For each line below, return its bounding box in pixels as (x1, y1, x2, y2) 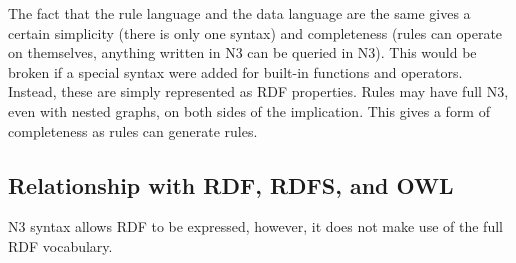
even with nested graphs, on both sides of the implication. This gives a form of (8, 100, 490, 121)
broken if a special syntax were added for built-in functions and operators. (8, 61, 463, 82)
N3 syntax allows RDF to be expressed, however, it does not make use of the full (8, 216, 503, 237)
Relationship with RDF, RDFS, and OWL (8, 169, 454, 200)
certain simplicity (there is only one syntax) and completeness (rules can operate (8, 22, 503, 43)
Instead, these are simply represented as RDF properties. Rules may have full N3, (8, 81, 509, 102)
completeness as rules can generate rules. (8, 120, 258, 141)
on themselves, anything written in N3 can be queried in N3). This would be (8, 42, 477, 63)
